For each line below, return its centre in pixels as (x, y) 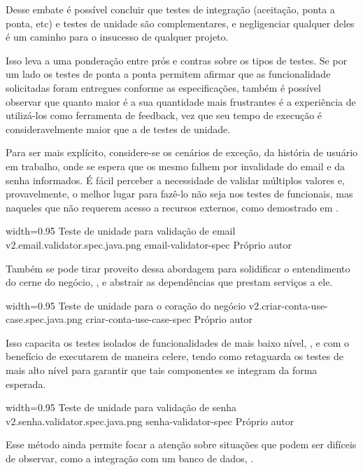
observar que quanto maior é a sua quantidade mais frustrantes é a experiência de (181, 101)
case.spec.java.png (44, 319)
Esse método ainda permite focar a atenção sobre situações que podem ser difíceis (181, 444)
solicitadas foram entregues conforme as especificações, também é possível (163, 87)
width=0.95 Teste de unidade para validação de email (121, 231)
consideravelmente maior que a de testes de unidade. (118, 129)
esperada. (26, 383)
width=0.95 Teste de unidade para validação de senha (121, 407)
